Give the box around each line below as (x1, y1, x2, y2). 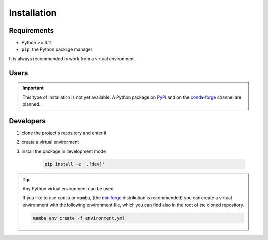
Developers (9, 117, 46, 125)
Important (22, 85, 44, 91)
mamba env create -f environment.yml (33, 215, 125, 221)
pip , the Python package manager (21, 46, 93, 52)
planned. (22, 101, 41, 107)
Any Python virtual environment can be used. (22, 186, 115, 192)
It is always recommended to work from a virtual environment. (9, 55, 136, 62)
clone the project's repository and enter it (21, 130, 107, 136)
